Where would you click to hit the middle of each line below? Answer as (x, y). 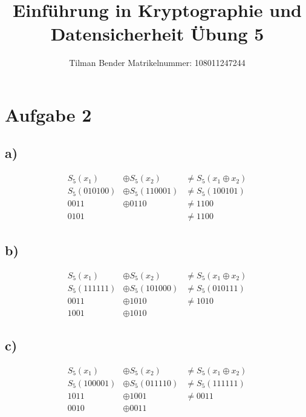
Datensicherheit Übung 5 (157, 34)
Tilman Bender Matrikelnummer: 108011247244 (157, 63)
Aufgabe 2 (48, 114)
